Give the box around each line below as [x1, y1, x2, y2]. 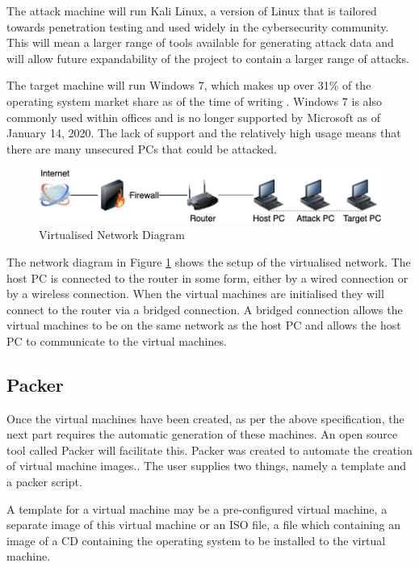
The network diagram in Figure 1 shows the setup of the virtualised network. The [6, 253, 411, 270]
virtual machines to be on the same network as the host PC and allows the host [6, 317, 401, 334]
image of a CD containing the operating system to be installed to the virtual [6, 531, 386, 548]
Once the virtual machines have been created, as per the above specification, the [6, 409, 404, 426]
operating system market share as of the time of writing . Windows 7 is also [6, 92, 382, 109]
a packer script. [6, 473, 82, 490]
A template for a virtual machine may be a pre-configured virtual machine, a [6, 500, 388, 517]
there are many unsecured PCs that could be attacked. [6, 140, 277, 157]
